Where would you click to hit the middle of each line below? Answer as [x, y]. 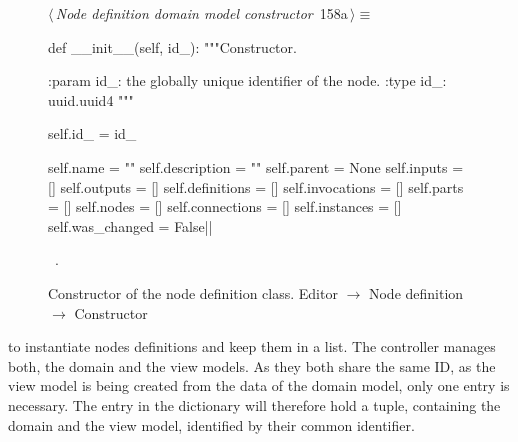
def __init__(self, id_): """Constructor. [172, 46]
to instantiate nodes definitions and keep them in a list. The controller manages [252, 346]
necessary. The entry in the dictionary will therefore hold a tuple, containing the [254, 404]
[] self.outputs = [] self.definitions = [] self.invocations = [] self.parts [256, 186]
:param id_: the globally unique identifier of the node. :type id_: [247, 80]
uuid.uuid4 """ [91, 99]
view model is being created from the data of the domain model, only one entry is [259, 385]
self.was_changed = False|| [130, 225]
